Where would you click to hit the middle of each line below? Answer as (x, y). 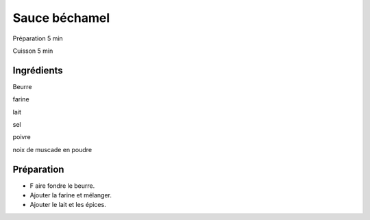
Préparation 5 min (38, 38)
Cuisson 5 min (33, 51)
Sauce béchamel (61, 18)
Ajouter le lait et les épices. (68, 205)
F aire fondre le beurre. (62, 186)
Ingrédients (38, 70)
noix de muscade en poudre (52, 149)
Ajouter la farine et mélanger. (71, 195)
